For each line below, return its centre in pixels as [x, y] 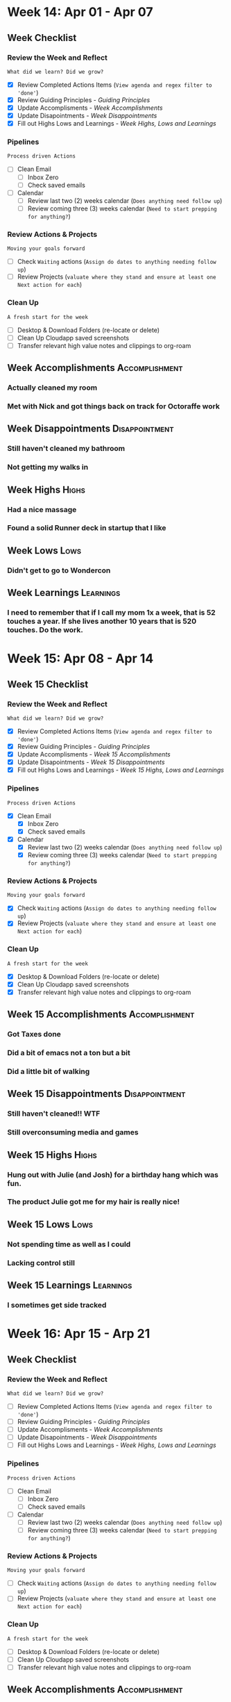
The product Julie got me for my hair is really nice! [94, 1202]
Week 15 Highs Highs [52, 1155]
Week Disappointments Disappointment [91, 429]
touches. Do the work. [45, 630]
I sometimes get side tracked [57, 1305]
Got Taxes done [34, 1034]
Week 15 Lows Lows [50, 1224]
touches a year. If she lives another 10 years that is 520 [102, 621]
